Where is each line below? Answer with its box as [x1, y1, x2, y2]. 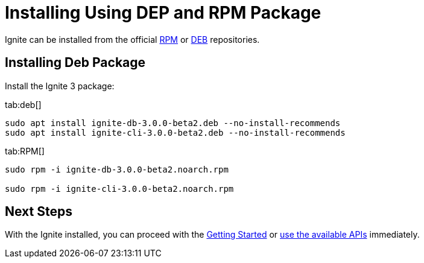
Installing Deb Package [5, 55, 146, 71]
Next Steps [5, 204, 72, 220]
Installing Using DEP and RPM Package [5, 2, 321, 23]
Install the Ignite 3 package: [5, 80, 115, 91]
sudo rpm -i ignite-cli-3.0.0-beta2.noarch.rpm [5, 183, 234, 194]
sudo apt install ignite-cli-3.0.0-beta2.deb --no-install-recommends [5, 127, 346, 138]
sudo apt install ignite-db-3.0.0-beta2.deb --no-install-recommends [5, 118, 341, 128]
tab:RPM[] [5, 145, 45, 156]
